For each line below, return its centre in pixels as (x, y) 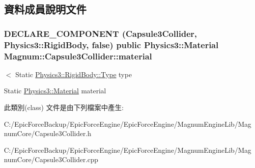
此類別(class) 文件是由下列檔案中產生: (64, 107)
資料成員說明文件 (45, 9)
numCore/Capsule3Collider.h (48, 133)
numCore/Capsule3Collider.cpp (51, 159)
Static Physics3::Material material (55, 91)
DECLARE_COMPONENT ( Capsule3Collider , (100, 33)
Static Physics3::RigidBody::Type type (74, 74)
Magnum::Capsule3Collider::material (78, 56)
